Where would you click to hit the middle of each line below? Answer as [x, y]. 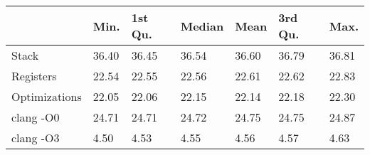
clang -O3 [36, 138]
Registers [34, 76]
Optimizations [47, 96]
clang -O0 [36, 117]
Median [202, 26]
